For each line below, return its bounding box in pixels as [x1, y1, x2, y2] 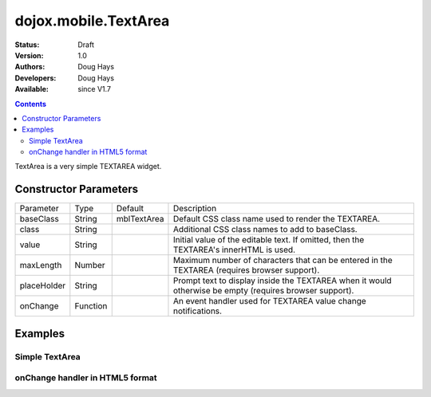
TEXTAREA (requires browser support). [172, 265, 320, 276]
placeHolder [19, 280, 66, 291]
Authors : [14, 62, 45, 72]
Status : [14, 40, 40, 49]
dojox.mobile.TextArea [14, 12, 170, 29]
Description [172, 203, 217, 214]
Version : [14, 50, 44, 60]
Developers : [14, 73, 57, 83]
